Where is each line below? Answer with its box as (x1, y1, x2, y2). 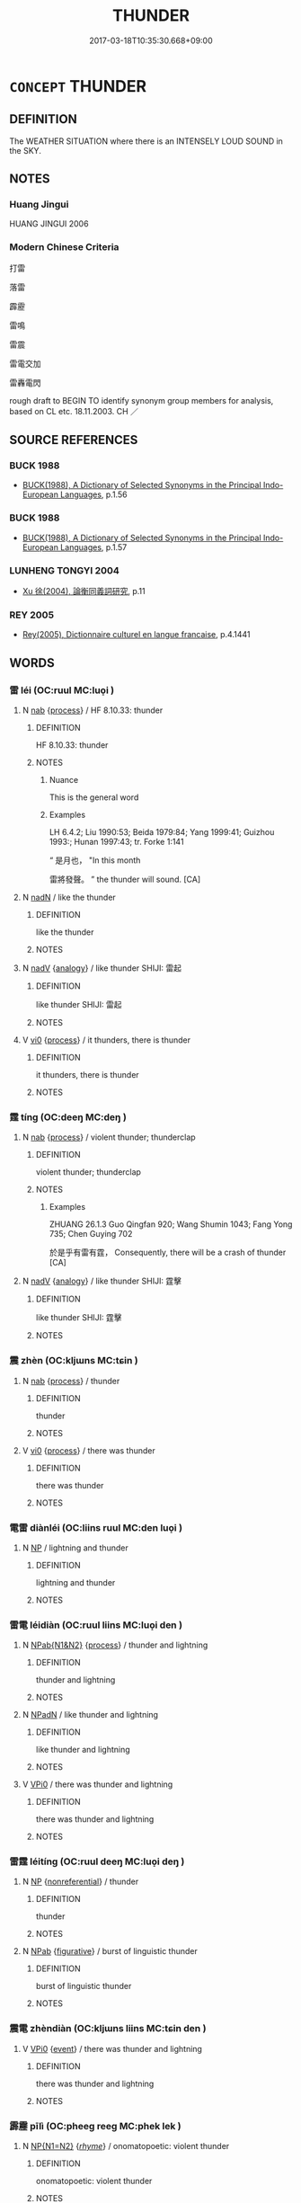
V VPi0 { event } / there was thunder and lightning (22, 2043, 202, 2054)
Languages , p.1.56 (59, 489, 128, 500)
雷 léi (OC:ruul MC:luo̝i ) (9, 684, 115, 697)
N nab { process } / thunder (22, 1375, 120, 1386)
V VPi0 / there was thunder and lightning (22, 1779, 173, 1790)
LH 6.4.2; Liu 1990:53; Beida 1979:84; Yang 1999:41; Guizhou (49, 827, 275, 837)
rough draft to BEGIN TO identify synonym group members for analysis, (9, 395, 274, 405)
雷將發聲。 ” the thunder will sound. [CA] (49, 874, 201, 884)
